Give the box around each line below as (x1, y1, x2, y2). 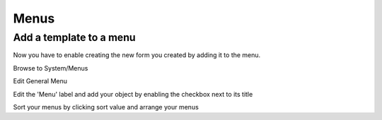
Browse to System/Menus (13, 64, 88, 72)
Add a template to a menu (13, 31, 136, 44)
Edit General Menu (13, 77, 67, 85)
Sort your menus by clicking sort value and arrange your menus (13, 102, 199, 111)
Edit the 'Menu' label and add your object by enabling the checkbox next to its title (13, 90, 253, 98)
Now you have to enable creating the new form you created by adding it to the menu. (13, 51, 261, 59)
